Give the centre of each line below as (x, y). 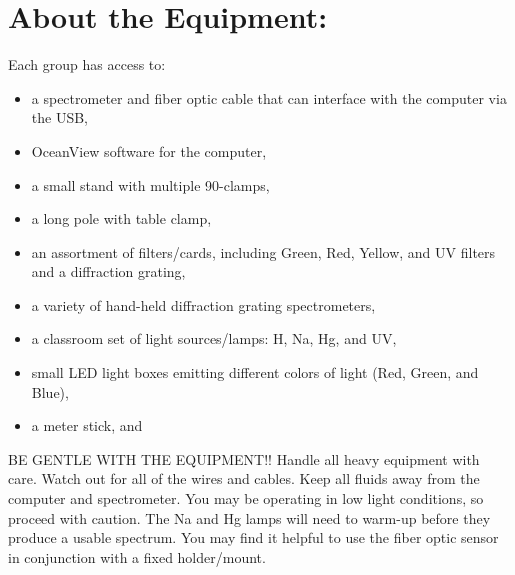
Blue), (50, 391)
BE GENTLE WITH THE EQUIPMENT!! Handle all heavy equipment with (244, 458)
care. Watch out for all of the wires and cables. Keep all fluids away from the (244, 478)
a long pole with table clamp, (121, 218)
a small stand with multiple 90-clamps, (150, 184)
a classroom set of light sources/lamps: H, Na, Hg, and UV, (214, 338)
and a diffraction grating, (108, 271)
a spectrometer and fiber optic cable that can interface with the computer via (269, 97)
